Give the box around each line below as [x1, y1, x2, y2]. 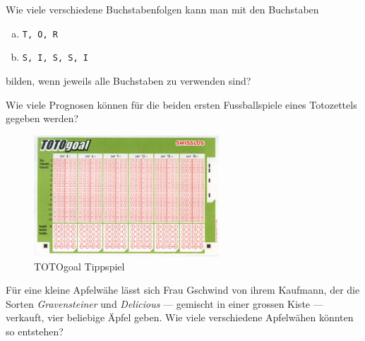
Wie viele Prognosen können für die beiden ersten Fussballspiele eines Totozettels [6, 97, 357, 112]
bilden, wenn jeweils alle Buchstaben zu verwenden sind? [6, 73, 251, 88]
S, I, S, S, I [22, 53, 88, 64]
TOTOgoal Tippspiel [34, 258, 125, 273]
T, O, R [22, 29, 58, 40]
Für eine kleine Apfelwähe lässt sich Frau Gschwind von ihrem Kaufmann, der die [6, 282, 360, 297]
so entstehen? [6, 323, 64, 338]
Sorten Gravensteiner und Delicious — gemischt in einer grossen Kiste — [6, 296, 323, 311]
